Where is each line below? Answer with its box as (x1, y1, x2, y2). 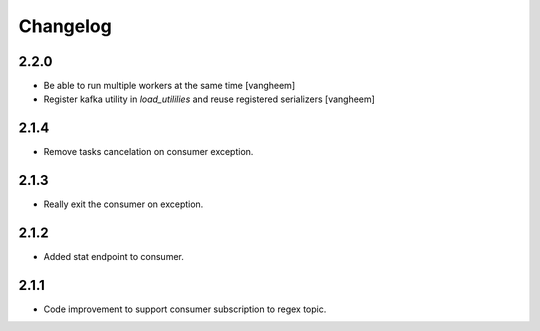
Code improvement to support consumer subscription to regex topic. (43, 303, 327, 315)
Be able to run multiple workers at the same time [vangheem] (43, 80, 295, 92)
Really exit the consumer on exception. (43, 198, 204, 210)
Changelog (18, 15, 112, 37)
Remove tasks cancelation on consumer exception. (43, 146, 254, 158)
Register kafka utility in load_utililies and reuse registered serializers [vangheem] (43, 93, 375, 105)
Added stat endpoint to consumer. (43, 251, 185, 263)
